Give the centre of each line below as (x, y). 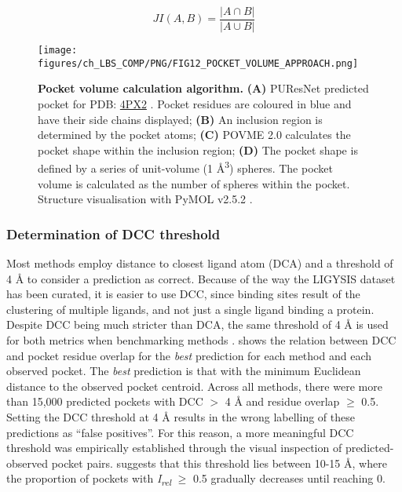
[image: (58, 51)
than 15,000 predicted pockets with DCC (105, 401)
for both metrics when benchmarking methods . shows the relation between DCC (201, 339)
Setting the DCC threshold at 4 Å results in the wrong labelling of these (181, 416)
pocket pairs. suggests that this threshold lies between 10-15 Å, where (219, 463)
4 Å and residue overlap (282, 401)
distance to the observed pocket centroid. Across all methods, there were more (194, 386)
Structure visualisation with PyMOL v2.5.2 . (145, 199)
